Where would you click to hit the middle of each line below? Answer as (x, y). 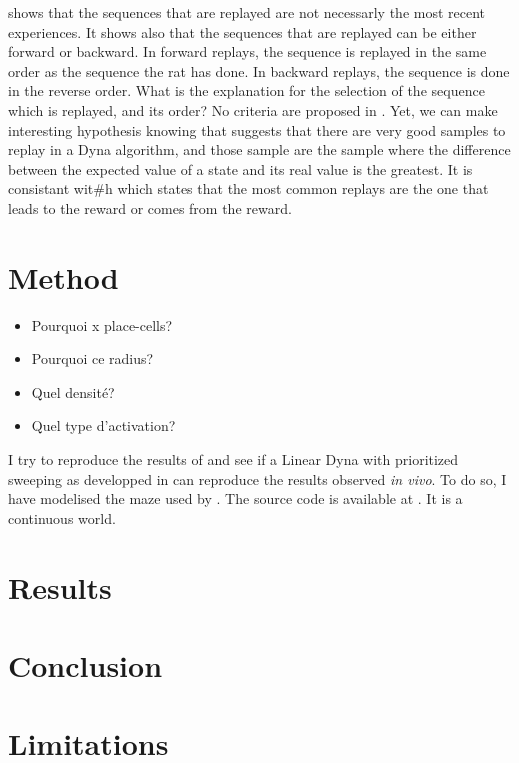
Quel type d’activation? (103, 425)
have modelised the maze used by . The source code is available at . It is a (235, 498)
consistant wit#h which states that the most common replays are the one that (248, 188)
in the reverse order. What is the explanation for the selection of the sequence (246, 90)
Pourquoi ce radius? (92, 358)
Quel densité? (73, 391)
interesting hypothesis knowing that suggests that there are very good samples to (257, 129)
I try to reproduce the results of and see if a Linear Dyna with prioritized (233, 459)
